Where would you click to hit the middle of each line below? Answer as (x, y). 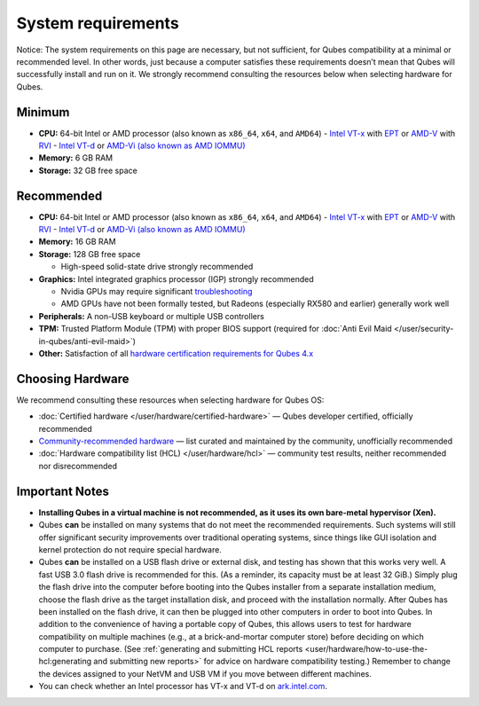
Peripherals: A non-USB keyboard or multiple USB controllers (152, 316)
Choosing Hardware (73, 378)
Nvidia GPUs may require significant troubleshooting (157, 292)
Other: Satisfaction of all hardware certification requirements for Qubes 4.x (176, 353)
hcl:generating (65, 662)
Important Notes (63, 491)
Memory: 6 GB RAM (76, 158)
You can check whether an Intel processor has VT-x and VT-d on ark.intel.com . (183, 686)
